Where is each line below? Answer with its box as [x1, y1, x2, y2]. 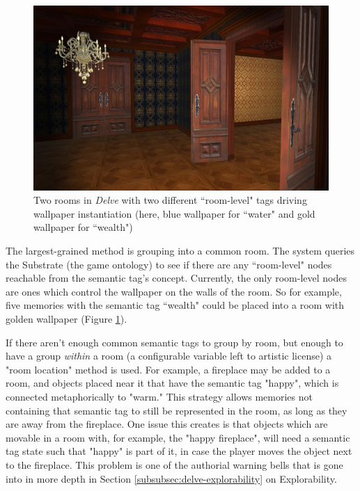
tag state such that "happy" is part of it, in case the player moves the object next [6, 444, 352, 458]
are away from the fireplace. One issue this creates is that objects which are [6, 417, 328, 431]
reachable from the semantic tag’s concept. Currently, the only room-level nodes [6, 271, 347, 285]
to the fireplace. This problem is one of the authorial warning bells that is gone [6, 457, 343, 472]
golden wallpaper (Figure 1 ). [6, 312, 127, 326]
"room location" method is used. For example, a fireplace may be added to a [6, 362, 331, 376]
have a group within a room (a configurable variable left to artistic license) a [6, 348, 332, 363]
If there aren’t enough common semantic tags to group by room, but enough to [6, 335, 343, 349]
